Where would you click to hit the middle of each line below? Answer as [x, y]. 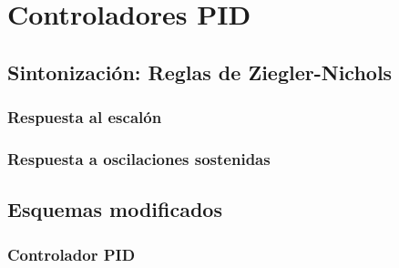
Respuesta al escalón [85, 117]
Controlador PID [72, 254]
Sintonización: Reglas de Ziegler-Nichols [200, 72]
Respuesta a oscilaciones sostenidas [139, 158]
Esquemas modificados [115, 209]
